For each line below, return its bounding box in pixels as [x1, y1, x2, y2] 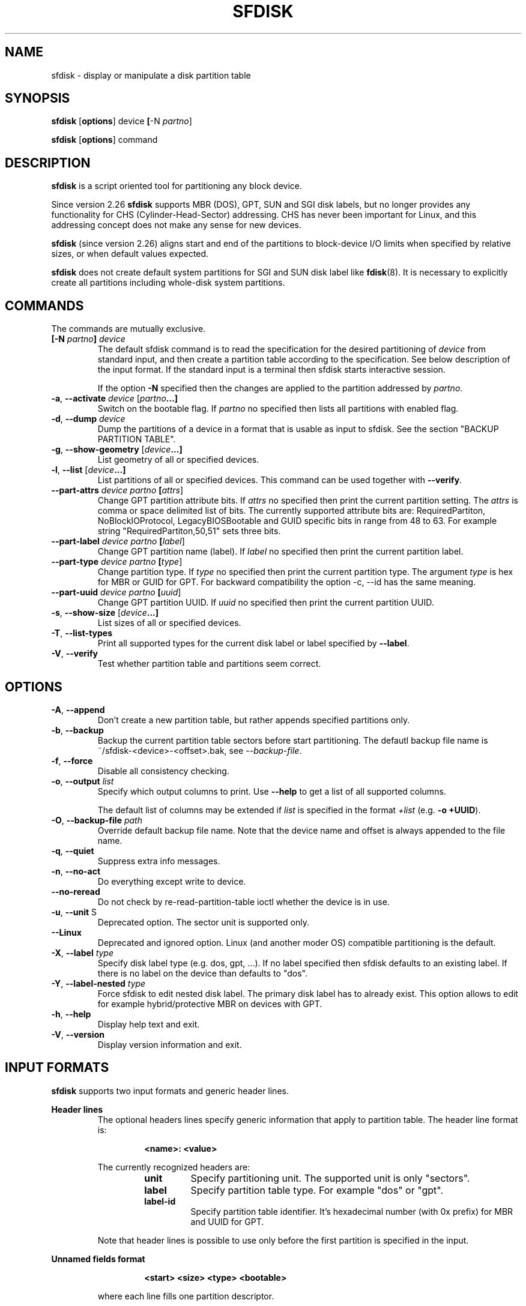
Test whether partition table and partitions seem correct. [97, 658, 321, 669]
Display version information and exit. [97, 1039, 242, 1050]
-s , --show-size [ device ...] [51, 607, 159, 618]
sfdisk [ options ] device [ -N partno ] [51, 116, 192, 127]
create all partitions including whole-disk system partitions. [51, 277, 285, 288]
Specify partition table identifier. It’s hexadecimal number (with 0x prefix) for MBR [190, 1206, 513, 1217]
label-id [144, 1196, 176, 1206]
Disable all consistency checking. [97, 765, 229, 776]
